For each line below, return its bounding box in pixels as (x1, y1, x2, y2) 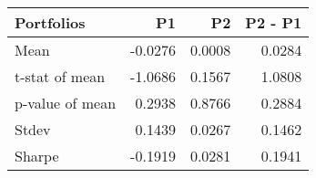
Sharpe (15, 145, 59, 166)
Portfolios (15, 12, 86, 33)
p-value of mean (15, 92, 117, 113)
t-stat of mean (15, 66, 106, 87)
